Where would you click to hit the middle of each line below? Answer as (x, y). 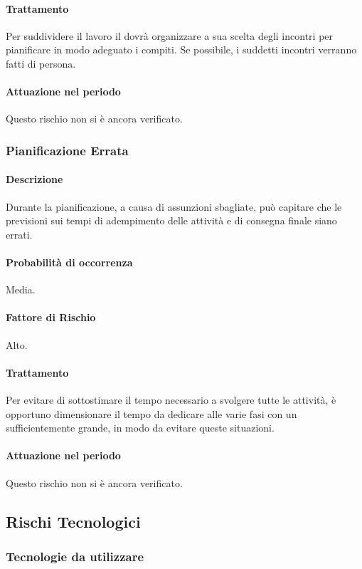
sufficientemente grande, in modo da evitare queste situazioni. (140, 428)
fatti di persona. (41, 63)
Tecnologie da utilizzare (75, 556)
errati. (19, 234)
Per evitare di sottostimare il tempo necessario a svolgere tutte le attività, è (171, 399)
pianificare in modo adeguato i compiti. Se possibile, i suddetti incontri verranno (181, 49)
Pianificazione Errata (67, 150)
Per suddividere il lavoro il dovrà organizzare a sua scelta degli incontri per (170, 35)
